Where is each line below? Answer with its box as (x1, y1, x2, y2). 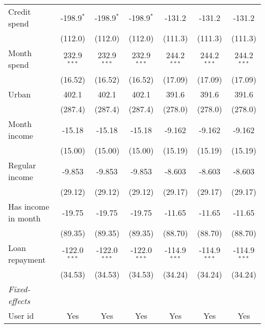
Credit (8, 6, 31, 17)
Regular (8, 159, 36, 171)
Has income (8, 200, 49, 212)
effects (8, 295, 30, 307)
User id (8, 310, 34, 321)
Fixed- (8, 283, 31, 295)
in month (8, 212, 41, 224)
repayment (8, 254, 46, 265)
